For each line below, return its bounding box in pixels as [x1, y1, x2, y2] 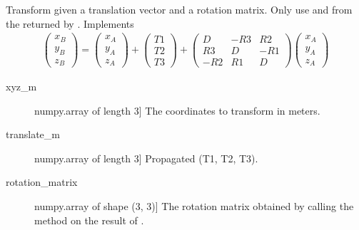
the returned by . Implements [6, 16, 134, 31]
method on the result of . [34, 212, 144, 227]
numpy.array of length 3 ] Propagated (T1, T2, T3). [34, 150, 258, 165]
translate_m [6, 127, 60, 142]
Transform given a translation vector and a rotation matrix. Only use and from [6, 2, 353, 16]
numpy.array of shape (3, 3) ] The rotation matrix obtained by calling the [34, 199, 354, 214]
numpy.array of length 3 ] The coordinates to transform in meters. [34, 103, 320, 117]
